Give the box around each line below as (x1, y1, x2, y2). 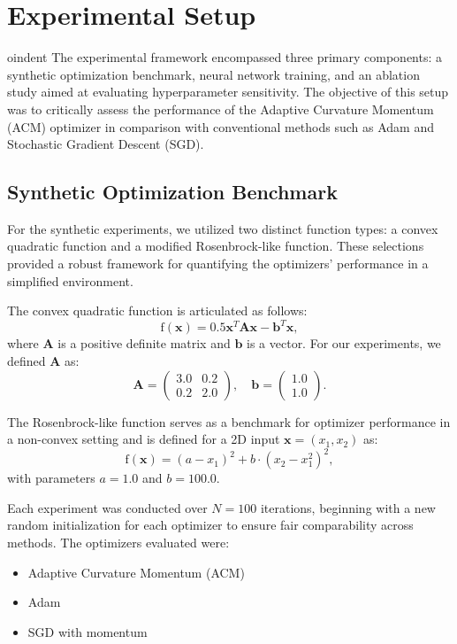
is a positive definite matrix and (57, 334, 231, 353)
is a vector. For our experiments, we (247, 334, 441, 353)
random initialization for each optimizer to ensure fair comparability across (7, 516, 414, 534)
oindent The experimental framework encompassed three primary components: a (7, 48, 442, 66)
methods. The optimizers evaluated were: (7, 533, 230, 552)
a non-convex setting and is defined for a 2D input (7, 430, 280, 448)
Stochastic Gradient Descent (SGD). (7, 135, 204, 153)
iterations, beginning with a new (260, 498, 436, 516)
